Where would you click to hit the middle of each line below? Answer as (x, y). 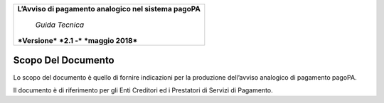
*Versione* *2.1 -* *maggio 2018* (78, 41)
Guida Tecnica (60, 25)
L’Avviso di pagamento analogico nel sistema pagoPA (109, 9)
